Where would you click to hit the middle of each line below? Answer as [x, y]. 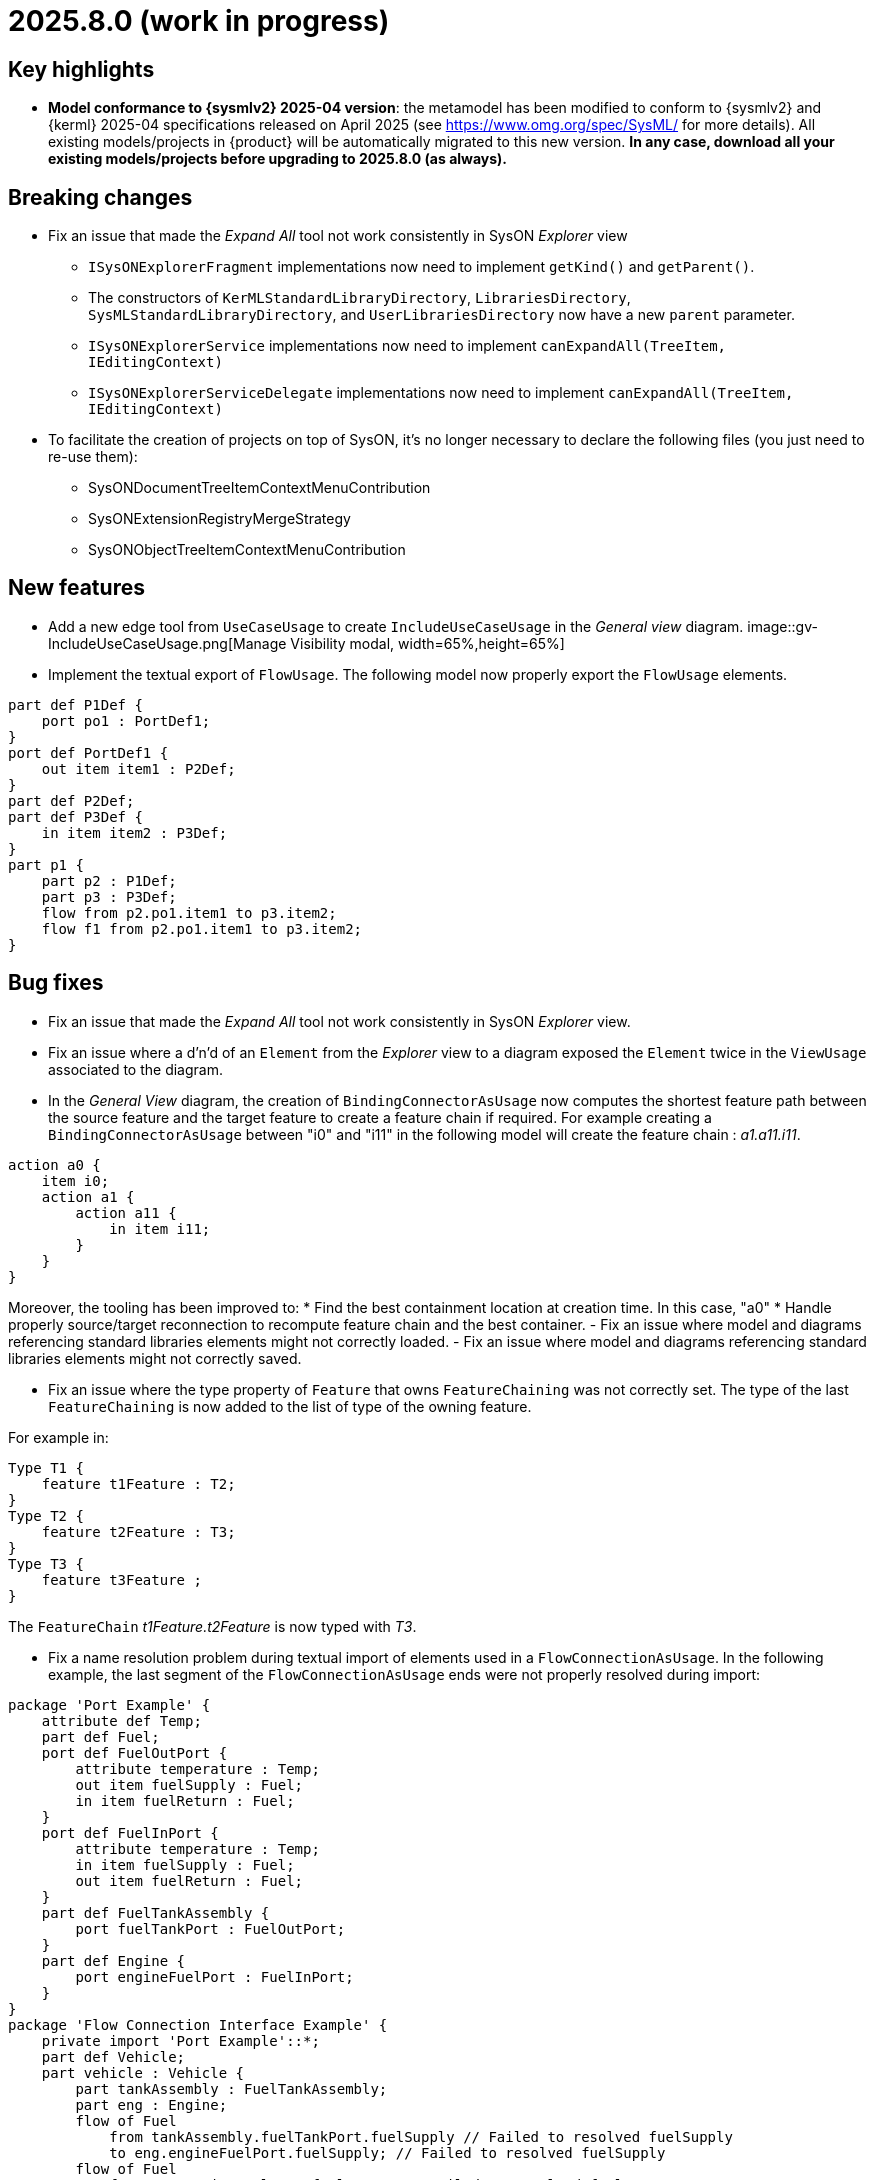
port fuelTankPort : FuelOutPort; [210, 1928]
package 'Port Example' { [109, 1704]
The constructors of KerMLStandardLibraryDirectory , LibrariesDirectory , [359, 298]
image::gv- [782, 626]
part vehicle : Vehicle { [143, 2072]
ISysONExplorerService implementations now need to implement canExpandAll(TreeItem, [407, 346]
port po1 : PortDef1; [126, 720]
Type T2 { [46, 1515]
